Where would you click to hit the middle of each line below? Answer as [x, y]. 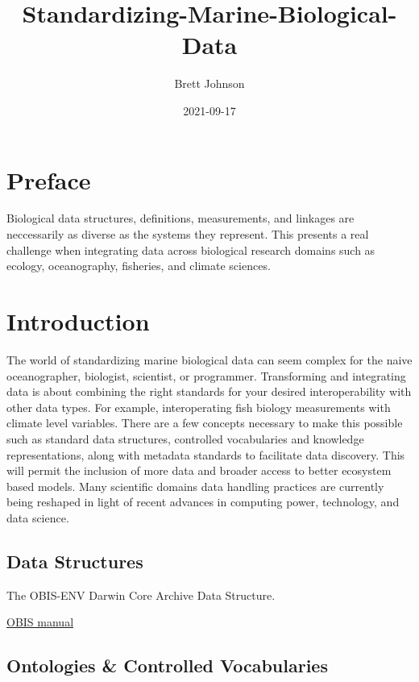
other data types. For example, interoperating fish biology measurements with [199, 407]
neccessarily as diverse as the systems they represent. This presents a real [188, 234]
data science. [38, 517]
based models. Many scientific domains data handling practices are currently [195, 486]
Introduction [78, 321]
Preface [49, 179]
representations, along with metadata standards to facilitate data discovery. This [206, 454]
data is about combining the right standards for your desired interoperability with [209, 391]
